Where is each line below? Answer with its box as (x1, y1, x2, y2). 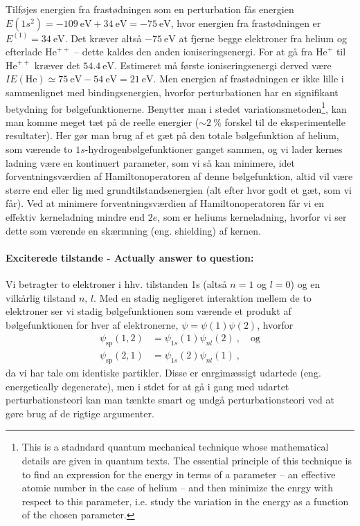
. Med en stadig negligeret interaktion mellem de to (93, 290, 312, 305)
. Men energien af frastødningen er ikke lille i (153, 71, 344, 86)
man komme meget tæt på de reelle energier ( (6, 114, 199, 129)
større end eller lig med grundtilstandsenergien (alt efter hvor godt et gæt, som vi (6, 182, 352, 197)
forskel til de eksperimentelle (224, 114, 345, 129)
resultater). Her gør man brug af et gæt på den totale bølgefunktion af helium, (6, 128, 339, 143)
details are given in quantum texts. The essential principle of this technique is (21, 453, 352, 467)
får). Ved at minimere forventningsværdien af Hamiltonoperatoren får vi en (6, 196, 325, 210)
